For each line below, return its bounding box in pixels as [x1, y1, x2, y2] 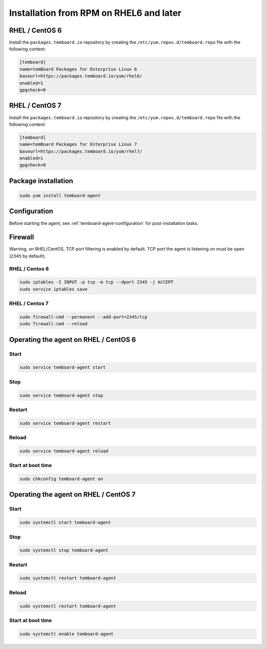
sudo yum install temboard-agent [19, 193, 101, 199]
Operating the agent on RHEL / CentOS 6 [9, 335, 136, 344]
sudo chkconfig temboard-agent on [19, 476, 103, 482]
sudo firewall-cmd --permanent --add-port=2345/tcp [19, 314, 148, 320]
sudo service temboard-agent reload [19, 448, 109, 454]
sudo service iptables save [19, 286, 88, 292]
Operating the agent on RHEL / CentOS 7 [9, 490, 136, 499]
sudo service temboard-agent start [19, 365, 106, 370]
